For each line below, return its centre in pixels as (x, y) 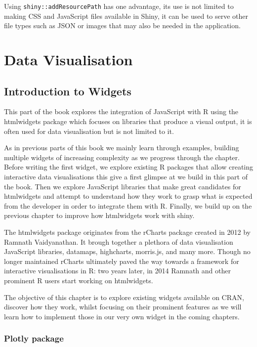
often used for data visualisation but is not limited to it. (89, 131)
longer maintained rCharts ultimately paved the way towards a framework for (122, 261)
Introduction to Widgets (68, 91)
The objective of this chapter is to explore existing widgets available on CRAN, (124, 297)
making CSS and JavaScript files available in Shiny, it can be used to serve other (126, 16)
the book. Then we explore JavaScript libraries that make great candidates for (123, 186)
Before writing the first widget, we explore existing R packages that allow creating (128, 167)
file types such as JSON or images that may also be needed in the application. (122, 25)
